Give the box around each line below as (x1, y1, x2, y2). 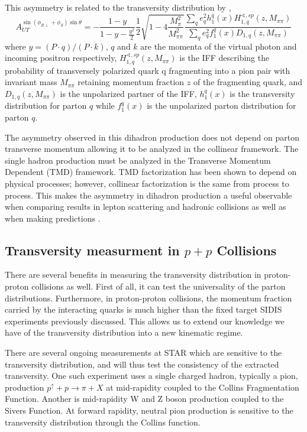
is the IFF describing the (179, 51, 270, 64)
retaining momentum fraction (77, 76, 185, 88)
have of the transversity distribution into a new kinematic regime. (5, 326, 243, 339)
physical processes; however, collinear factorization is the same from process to (5, 177, 289, 189)
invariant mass (5, 76, 57, 88)
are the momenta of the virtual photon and (140, 40, 297, 52)
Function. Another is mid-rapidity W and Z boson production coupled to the (5, 392, 284, 405)
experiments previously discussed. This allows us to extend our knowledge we (5, 314, 285, 327)
